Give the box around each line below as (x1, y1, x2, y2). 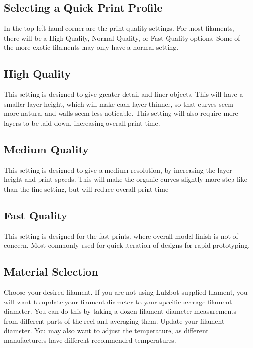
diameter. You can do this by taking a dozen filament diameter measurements (4, 306, 236, 316)
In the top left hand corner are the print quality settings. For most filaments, (4, 23, 234, 33)
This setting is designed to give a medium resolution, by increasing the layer (4, 164, 232, 174)
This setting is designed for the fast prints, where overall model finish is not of (4, 230, 238, 240)
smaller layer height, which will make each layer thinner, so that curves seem (4, 98, 233, 109)
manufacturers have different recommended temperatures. (4, 335, 176, 345)
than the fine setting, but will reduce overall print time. (4, 183, 170, 194)
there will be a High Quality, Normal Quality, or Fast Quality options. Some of (4, 32, 240, 43)
